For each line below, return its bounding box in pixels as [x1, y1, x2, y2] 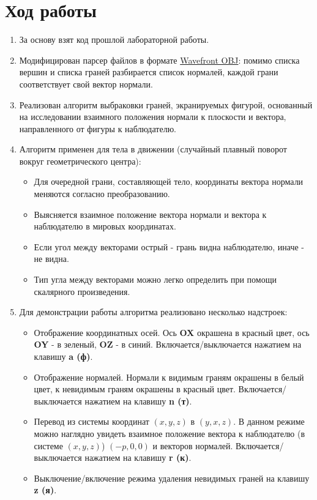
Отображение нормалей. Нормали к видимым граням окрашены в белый [34, 370, 304, 383]
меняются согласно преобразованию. [34, 187, 170, 200]
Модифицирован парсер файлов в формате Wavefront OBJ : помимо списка [19, 53, 300, 66]
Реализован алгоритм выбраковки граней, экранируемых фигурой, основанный [19, 98, 313, 111]
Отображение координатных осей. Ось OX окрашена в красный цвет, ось [34, 326, 310, 338]
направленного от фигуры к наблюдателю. [19, 122, 176, 135]
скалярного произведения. [34, 285, 130, 297]
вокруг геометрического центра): [19, 154, 141, 167]
